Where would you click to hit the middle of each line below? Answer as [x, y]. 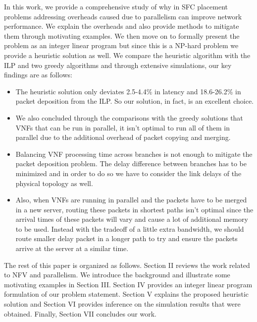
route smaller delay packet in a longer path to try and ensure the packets [127, 238]
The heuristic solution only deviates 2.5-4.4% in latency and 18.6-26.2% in [128, 91]
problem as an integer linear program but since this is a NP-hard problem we [121, 45]
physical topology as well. [54, 183]
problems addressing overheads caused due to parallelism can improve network [123, 16]
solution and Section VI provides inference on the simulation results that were [122, 304]
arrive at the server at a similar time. [72, 248]
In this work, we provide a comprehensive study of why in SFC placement [116, 6]
